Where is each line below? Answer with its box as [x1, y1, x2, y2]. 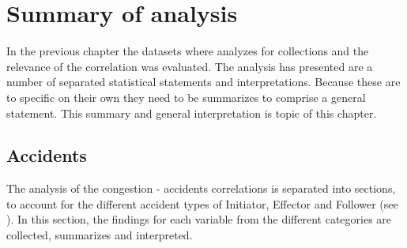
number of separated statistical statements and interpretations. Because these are [6, 73, 401, 90]
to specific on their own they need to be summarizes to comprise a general [6, 88, 366, 105]
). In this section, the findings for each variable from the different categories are [6, 211, 392, 227]
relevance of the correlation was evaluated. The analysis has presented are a [6, 58, 373, 74]
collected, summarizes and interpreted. [6, 227, 193, 243]
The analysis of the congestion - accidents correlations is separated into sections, [6, 180, 396, 197]
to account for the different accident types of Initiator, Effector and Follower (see [6, 195, 398, 212]
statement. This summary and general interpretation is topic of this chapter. [6, 104, 377, 121]
